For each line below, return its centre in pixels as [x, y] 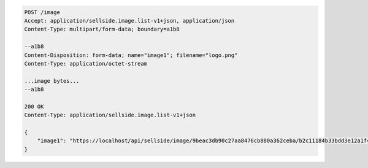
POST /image [42, 12]
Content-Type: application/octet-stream [86, 63]
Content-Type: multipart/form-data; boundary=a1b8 [102, 29]
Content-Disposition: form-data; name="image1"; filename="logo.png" [131, 55]
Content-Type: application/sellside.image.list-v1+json [110, 115]
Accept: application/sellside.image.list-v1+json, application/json [129, 21]
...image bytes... [52, 81]
